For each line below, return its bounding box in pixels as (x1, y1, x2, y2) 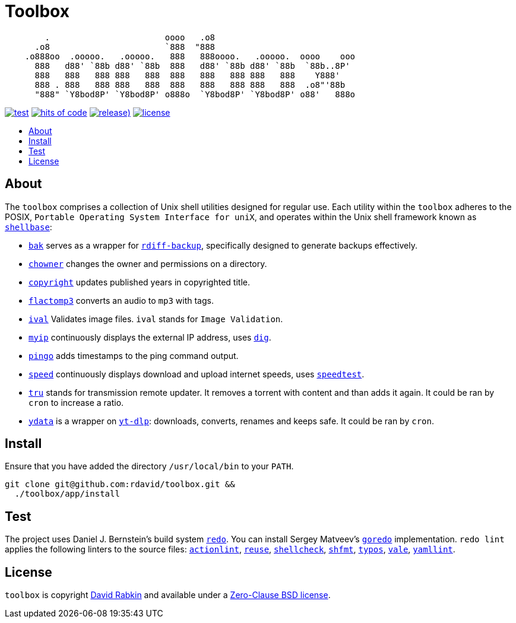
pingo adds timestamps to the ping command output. (29, 350, 239, 361)
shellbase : (5, 221, 52, 232)
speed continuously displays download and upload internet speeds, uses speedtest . (29, 368, 365, 379)
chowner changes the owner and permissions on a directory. (29, 258, 267, 269)
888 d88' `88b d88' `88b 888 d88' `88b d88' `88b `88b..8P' (34, 61, 350, 71)
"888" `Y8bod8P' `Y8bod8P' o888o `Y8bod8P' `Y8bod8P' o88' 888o (34, 89, 356, 99)
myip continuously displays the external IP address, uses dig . (29, 332, 271, 342)
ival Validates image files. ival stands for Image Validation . (29, 313, 283, 324)
